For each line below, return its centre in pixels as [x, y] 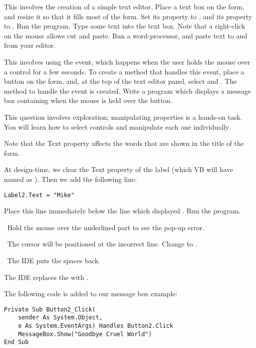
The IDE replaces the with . [46, 277]
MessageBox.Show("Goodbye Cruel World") [85, 334]
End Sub [16, 342]
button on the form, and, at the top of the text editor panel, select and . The [120, 81]
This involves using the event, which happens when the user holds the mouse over [127, 61]
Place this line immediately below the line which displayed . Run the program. [122, 211]
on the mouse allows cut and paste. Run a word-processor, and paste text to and [126, 35]
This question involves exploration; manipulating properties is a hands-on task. [123, 117]
